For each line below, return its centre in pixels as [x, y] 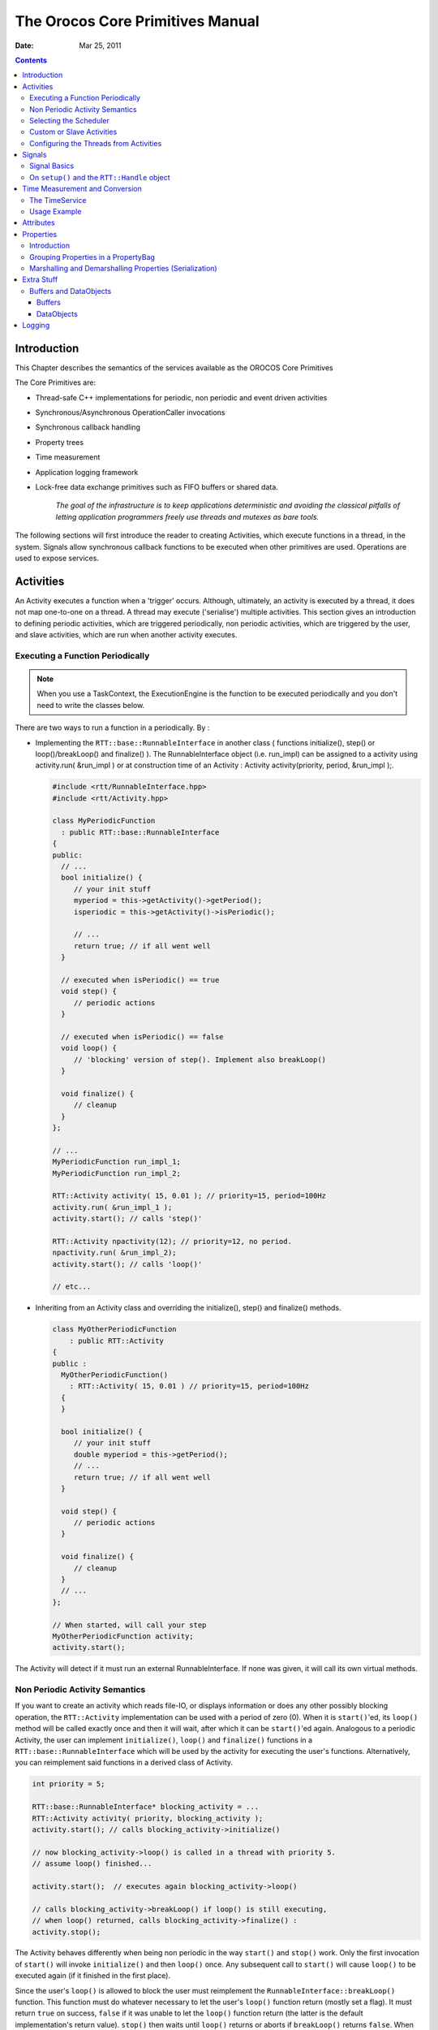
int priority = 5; [69, 1784]
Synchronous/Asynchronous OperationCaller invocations [130, 412]
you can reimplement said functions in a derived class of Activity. [124, 1763]
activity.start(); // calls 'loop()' [127, 1264]
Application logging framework [87, 472]
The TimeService [58, 200]
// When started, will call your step [129, 1625]
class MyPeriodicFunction [104, 821]
